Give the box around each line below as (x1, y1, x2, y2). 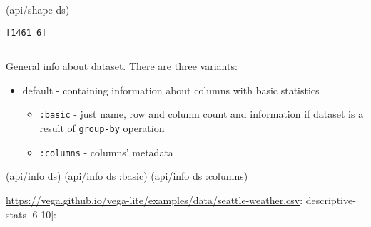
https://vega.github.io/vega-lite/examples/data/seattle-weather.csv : (6, 193, 303, 207)
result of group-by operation (39, 121, 165, 136)
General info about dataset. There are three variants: (6, 59, 238, 74)
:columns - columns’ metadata (39, 144, 173, 159)
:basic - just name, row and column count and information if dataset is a (39, 106, 364, 121)
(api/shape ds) (6, 2, 70, 16)
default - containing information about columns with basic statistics (22, 82, 320, 97)
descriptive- (305, 193, 356, 207)
